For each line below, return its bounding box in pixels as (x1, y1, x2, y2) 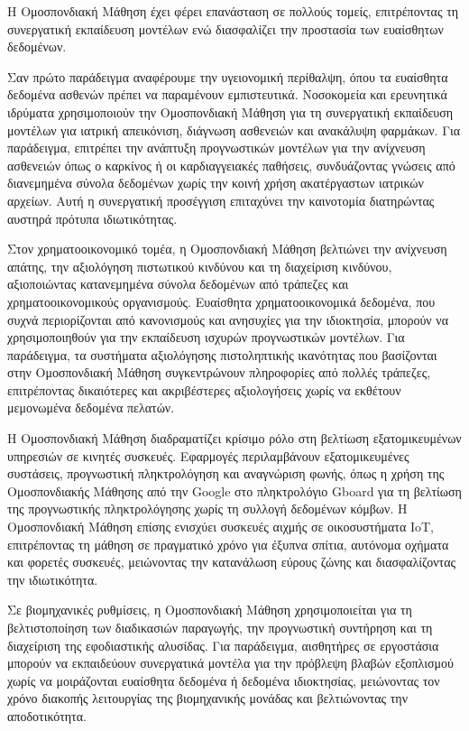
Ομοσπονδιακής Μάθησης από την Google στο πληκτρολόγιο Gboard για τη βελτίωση (7, 481, 462, 500)
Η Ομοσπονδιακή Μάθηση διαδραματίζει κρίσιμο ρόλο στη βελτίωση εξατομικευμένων (7, 429, 462, 448)
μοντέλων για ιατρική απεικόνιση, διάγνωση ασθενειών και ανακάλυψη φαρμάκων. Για (7, 120, 461, 139)
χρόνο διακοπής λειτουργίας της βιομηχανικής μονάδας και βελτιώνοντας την (7, 689, 408, 708)
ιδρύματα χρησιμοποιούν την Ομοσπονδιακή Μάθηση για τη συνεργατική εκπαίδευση (7, 102, 454, 121)
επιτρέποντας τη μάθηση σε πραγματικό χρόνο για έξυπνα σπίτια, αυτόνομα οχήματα (7, 534, 449, 553)
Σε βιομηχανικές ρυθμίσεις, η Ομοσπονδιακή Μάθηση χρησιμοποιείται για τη (7, 600, 412, 619)
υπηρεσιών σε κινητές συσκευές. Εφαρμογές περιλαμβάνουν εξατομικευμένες (7, 446, 409, 465)
